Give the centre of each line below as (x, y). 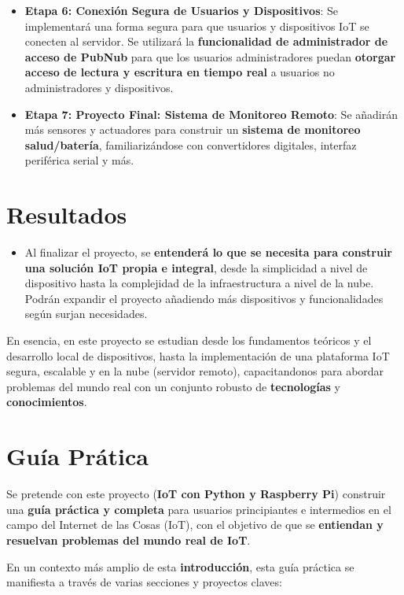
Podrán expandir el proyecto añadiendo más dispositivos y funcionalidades (204, 298)
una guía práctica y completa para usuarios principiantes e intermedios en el (199, 509)
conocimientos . (47, 402)
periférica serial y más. (79, 160)
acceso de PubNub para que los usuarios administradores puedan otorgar (210, 56)
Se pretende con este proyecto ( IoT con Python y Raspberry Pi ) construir (196, 494)
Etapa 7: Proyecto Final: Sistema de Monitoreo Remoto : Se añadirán (211, 114)
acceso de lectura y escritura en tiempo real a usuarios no (180, 72)
